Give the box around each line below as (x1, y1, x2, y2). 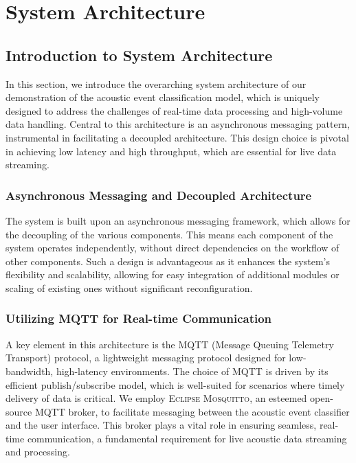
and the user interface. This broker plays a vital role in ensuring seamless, (5, 418, 317, 432)
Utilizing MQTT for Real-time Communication (5, 310, 272, 327)
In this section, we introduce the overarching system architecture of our (5, 76, 307, 91)
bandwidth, (5, 363, 54, 378)
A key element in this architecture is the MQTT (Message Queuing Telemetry (5, 337, 334, 351)
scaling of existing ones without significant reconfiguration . (5, 280, 253, 295)
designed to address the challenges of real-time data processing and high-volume (5, 103, 343, 117)
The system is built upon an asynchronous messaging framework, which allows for (5, 213, 351, 227)
